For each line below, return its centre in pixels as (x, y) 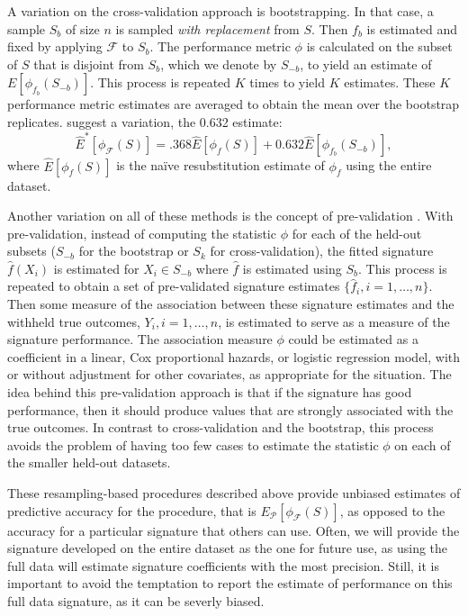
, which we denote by (219, 63)
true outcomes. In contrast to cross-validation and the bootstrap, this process (220, 427)
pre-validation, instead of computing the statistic (142, 233)
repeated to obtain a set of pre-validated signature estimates (174, 286)
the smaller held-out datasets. (89, 462)
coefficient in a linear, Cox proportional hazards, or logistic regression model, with (234, 356)
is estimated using (292, 268)
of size (82, 28)
